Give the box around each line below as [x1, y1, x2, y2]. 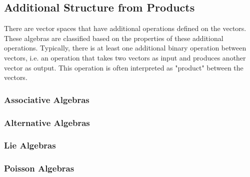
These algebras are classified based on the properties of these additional [4, 32, 223, 43]
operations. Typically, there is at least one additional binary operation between [4, 42, 246, 53]
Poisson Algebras [4, 162, 74, 174]
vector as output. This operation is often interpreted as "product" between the [4, 62, 243, 72]
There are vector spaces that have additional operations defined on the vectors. [4, 23, 246, 33]
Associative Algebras [4, 93, 89, 105]
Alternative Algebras [4, 116, 90, 128]
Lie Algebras [4, 139, 56, 151]
